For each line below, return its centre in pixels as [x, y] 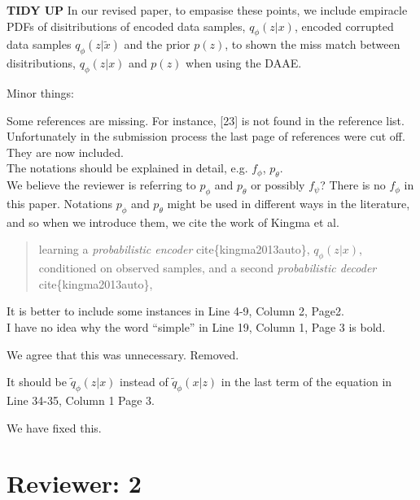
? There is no [353, 185]
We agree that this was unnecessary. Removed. [123, 354]
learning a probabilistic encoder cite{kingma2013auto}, [174, 249]
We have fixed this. [54, 427]
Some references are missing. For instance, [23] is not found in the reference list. [206, 120]
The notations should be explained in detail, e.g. [127, 168]
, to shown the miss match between [313, 44]
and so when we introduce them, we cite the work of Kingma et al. [173, 222]
